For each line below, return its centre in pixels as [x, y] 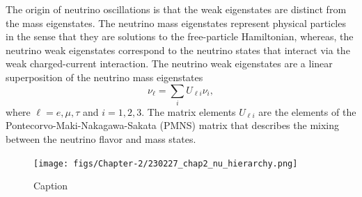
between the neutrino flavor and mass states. [101, 139]
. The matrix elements [189, 111]
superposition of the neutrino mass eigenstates [104, 77]
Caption [51, 186]
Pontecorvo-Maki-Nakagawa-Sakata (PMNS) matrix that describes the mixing [173, 125]
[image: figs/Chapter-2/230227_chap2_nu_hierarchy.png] [166, 163]
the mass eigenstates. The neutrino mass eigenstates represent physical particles [176, 23]
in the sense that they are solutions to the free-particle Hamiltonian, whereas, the [180, 36]
